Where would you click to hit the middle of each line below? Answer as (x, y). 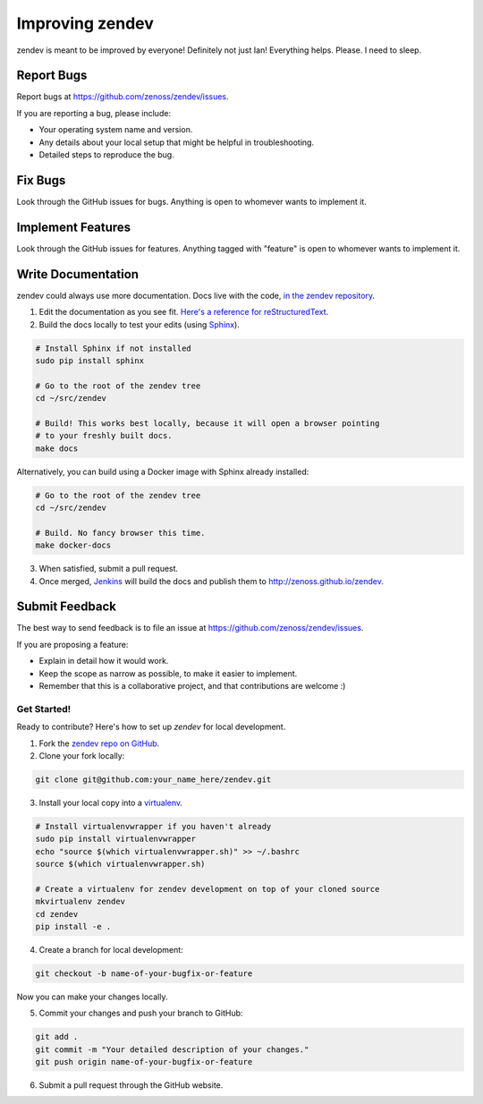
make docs (57, 448)
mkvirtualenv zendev (80, 902)
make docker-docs (73, 545)
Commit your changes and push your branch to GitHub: (141, 1013)
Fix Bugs (41, 180)
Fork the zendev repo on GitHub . (99, 743)
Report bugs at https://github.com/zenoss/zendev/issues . (123, 97)
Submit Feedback (66, 607)
